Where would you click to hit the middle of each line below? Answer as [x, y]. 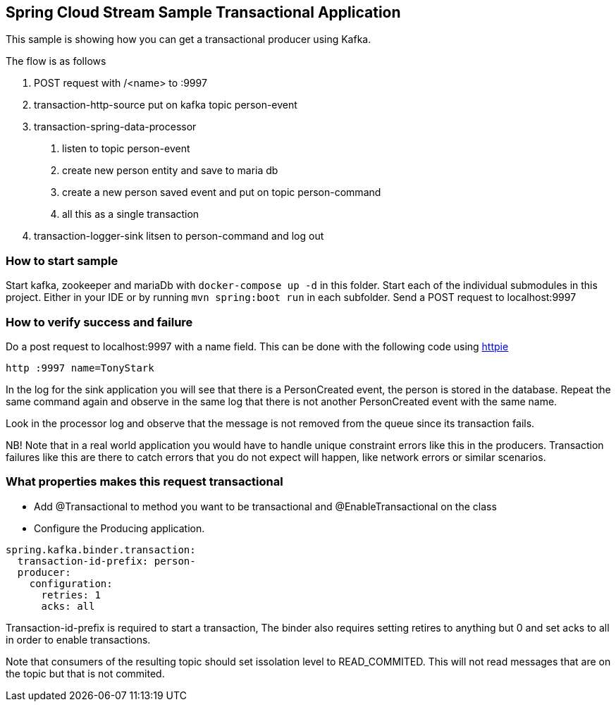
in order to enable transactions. [78, 639]
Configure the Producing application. [119, 528]
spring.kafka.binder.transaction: [101, 549]
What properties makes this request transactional [144, 482]
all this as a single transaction [131, 214]
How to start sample [62, 260]
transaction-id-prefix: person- [106, 561]
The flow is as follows [56, 61]
